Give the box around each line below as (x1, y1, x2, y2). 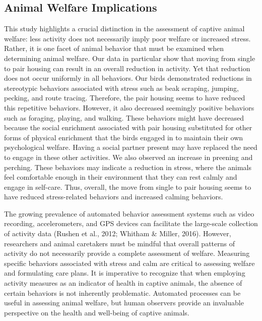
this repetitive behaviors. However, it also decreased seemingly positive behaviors (4, 102, 254, 113)
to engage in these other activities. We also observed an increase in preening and (4, 151, 253, 162)
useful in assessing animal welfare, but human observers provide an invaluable (4, 297, 244, 308)
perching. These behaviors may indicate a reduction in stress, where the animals (4, 162, 252, 172)
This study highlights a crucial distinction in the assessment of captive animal (4, 23, 245, 34)
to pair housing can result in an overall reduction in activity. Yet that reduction (4, 63, 250, 73)
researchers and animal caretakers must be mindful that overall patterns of (4, 238, 235, 248)
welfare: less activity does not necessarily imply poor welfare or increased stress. (4, 33, 251, 43)
